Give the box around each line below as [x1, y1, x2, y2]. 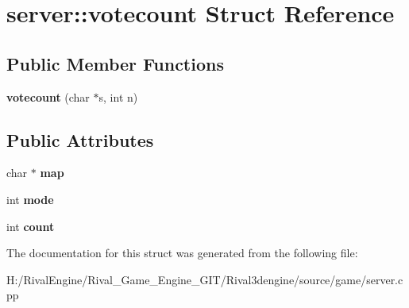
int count [6, 218, 55, 234]
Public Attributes [6, 127, 154, 152]
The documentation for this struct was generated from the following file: [6, 244, 358, 261]
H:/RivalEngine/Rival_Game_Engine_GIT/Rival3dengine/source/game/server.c [6, 271, 403, 287]
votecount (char [6, 88, 90, 105]
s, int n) [98, 88, 138, 105]
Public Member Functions [6, 51, 224, 75]
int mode [6, 191, 54, 207]
